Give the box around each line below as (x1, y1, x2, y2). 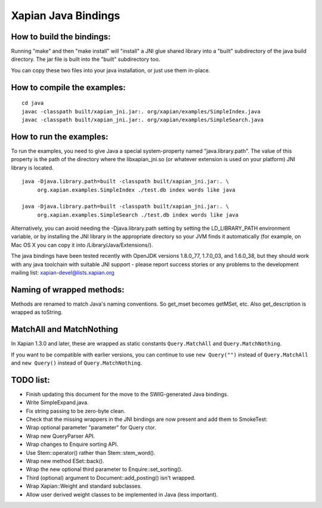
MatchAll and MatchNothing (11, 324, 119, 334)
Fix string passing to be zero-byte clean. (26, 407, 126, 414)
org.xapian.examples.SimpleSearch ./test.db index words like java (37, 211, 239, 218)
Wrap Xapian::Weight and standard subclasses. (26, 482, 143, 489)
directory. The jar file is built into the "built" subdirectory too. (11, 56, 160, 63)
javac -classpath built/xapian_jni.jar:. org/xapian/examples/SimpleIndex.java (21, 108, 261, 115)
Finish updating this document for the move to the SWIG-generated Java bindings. (26, 390, 229, 398)
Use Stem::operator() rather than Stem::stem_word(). (26, 449, 156, 456)
